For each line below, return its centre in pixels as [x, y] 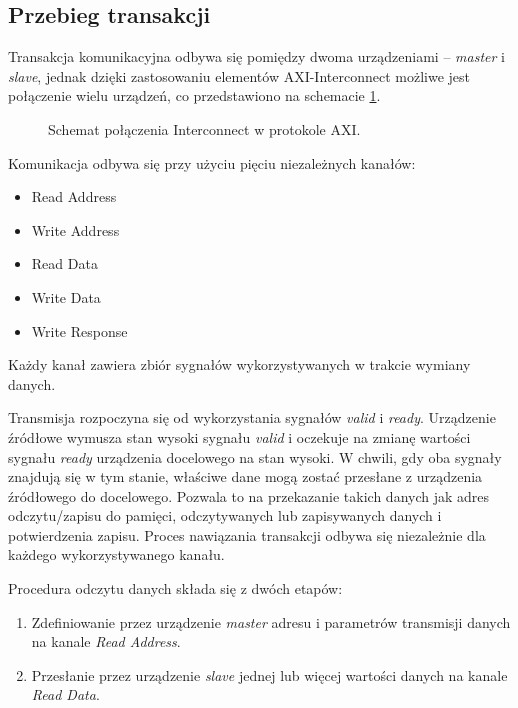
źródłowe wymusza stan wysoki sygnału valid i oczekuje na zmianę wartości [239, 436]
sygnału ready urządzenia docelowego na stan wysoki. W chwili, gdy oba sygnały [255, 456]
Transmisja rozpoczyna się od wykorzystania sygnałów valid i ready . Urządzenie [252, 417]
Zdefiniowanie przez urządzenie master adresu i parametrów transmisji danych [271, 621]
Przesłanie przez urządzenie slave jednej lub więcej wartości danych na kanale [269, 674]
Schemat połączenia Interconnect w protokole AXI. [204, 128]
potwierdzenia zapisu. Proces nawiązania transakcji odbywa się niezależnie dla [247, 534]
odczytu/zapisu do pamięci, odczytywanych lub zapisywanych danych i [225, 515]
